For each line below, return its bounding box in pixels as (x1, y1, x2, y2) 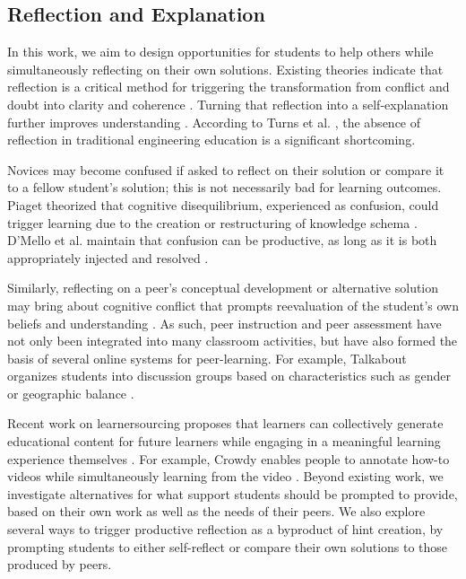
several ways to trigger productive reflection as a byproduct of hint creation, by (7, 520, 444, 539)
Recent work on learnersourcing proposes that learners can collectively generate (7, 414, 444, 433)
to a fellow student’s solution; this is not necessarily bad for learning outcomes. (7, 178, 442, 197)
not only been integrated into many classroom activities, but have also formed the (7, 331, 458, 350)
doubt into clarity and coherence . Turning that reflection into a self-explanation (7, 94, 449, 113)
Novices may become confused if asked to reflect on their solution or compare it (7, 160, 444, 179)
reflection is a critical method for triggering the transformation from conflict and (7, 77, 450, 96)
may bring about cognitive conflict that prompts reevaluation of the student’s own (7, 295, 459, 314)
